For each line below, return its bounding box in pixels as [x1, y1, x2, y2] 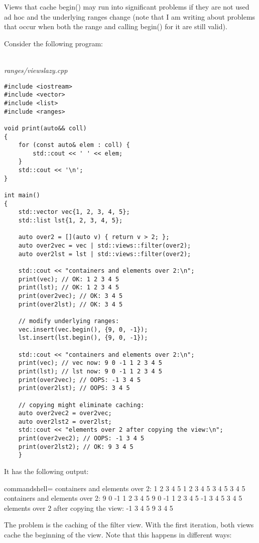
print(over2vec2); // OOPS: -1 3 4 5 [18, 435, 145, 442]
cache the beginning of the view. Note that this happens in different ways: [4, 529, 232, 540]
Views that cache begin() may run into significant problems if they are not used [4, 2, 249, 12]
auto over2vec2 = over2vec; [18, 410, 112, 417]
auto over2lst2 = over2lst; [18, 418, 112, 425]
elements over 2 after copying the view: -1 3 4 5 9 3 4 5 [4, 502, 173, 513]
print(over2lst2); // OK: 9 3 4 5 [18, 443, 134, 450]
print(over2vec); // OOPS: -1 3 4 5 [18, 376, 141, 383]
